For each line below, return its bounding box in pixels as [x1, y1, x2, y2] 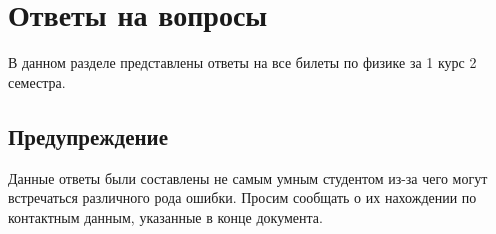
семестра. [8, 71, 66, 92]
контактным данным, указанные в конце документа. [8, 206, 323, 227]
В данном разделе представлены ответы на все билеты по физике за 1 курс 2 [8, 52, 477, 73]
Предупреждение [8, 120, 168, 151]
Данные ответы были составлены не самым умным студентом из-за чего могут [8, 167, 488, 188]
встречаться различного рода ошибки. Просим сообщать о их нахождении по [8, 187, 477, 208]
